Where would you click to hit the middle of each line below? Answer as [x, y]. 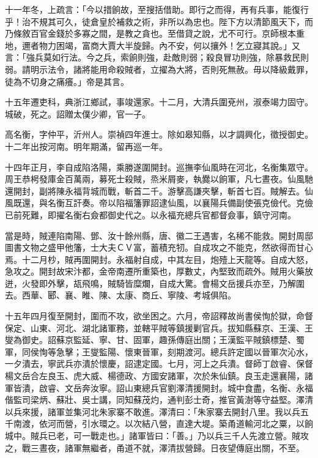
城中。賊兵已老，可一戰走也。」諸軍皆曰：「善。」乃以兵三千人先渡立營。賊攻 [157, 435]
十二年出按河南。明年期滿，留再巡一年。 [86, 146]
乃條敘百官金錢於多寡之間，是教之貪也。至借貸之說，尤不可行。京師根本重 [155, 33]
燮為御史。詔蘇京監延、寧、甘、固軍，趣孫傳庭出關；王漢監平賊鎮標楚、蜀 [155, 340]
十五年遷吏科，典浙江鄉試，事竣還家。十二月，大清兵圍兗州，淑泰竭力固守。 [159, 102]
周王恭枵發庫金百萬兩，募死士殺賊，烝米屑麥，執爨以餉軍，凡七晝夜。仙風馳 [159, 179]
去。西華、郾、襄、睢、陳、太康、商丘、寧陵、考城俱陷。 [120, 295]
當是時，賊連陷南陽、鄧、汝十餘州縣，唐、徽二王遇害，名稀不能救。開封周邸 [159, 235]
